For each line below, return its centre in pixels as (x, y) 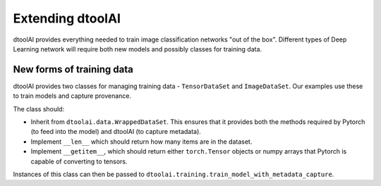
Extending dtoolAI (67, 18)
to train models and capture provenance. (72, 96)
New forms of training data (73, 69)
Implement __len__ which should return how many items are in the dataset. (141, 142)
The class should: (39, 108)
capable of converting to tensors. (79, 161)
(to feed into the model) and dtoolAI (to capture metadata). (116, 132)
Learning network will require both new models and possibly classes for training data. (138, 49)
